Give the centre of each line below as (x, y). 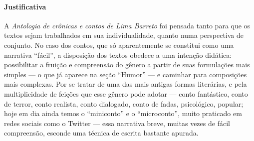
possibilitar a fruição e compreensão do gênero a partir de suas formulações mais (127, 65)
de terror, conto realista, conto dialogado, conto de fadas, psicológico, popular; (124, 103)
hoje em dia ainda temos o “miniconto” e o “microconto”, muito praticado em (123, 113)
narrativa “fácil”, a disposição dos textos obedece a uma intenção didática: (118, 55)
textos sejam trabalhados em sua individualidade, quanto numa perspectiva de (124, 35)
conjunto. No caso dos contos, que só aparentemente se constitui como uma (119, 45)
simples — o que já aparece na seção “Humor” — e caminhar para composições (126, 74)
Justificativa (25, 6)
